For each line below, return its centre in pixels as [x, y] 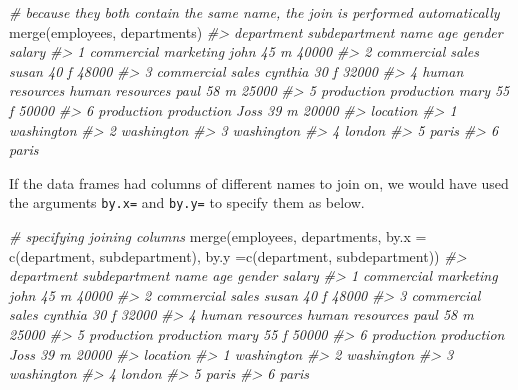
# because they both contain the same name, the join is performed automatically [254, 12]
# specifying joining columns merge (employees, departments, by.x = [218, 236]
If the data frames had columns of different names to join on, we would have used [259, 182]
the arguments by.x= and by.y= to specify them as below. [187, 202]
